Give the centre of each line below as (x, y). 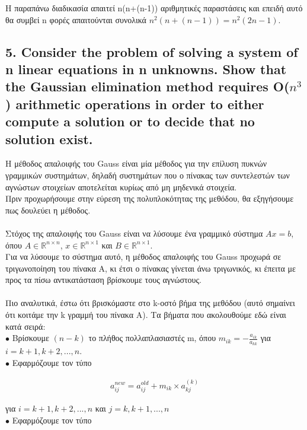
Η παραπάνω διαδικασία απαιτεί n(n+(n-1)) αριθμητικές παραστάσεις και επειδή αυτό (154, 8)
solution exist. (49, 138)
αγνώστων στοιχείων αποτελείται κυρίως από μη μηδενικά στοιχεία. (121, 187)
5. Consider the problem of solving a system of (152, 51)
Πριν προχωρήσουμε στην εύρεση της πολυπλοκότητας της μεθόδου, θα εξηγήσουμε (150, 198)
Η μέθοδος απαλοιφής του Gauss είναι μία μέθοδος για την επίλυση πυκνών (136, 163)
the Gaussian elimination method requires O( (148, 86)
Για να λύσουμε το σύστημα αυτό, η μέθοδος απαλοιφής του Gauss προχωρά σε (143, 257)
